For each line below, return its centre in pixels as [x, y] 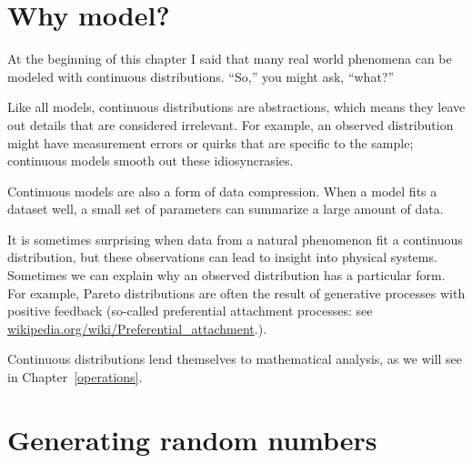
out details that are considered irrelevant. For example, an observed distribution [231, 124]
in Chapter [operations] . [75, 377]
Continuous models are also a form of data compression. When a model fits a [222, 191]
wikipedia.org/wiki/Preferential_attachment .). [137, 328]
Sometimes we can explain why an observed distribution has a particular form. [226, 275]
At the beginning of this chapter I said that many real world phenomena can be [230, 59]
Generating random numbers [192, 439]
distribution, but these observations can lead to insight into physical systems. [222, 257]
